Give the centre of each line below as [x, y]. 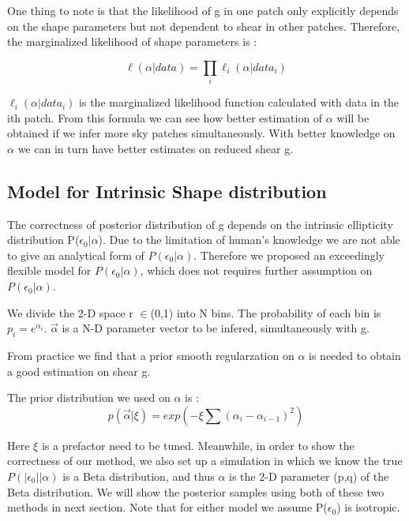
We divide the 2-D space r [70, 312]
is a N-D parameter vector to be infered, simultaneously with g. [216, 328]
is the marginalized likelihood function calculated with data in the [239, 102]
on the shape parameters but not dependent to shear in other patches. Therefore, [204, 26]
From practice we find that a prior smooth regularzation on [151, 356]
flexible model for [49, 270]
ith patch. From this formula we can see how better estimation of [165, 117]
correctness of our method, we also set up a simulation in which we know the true [205, 461]
